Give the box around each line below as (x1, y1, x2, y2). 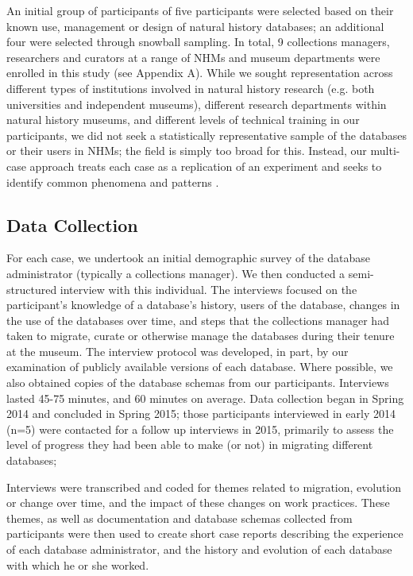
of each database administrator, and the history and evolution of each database (6, 541, 392, 558)
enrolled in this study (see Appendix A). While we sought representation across (6, 64, 393, 81)
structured (6, 280, 57, 297)
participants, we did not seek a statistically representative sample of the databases (6, 126, 407, 143)
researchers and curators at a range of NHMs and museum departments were (6, 48, 380, 65)
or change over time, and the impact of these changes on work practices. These (6, 494, 390, 511)
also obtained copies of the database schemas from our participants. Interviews (6, 374, 389, 391)
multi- (370, 142, 400, 159)
